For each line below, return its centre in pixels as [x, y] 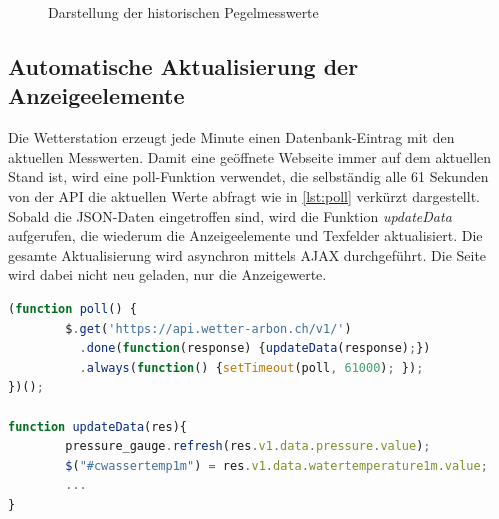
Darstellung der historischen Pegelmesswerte [183, 12]
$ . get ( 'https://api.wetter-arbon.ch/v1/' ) [208, 328]
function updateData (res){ [97, 426]
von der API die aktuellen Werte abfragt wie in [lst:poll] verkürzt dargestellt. [244, 195]
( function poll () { [72, 308]
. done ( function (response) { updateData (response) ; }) [255, 348]
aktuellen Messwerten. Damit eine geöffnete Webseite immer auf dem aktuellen [250, 156]
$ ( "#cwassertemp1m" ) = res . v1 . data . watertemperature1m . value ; [276, 465]
